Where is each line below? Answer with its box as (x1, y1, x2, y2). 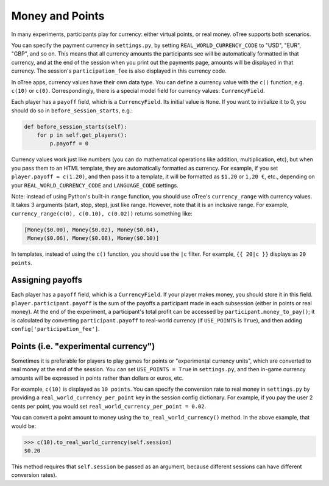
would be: (11, 422, 37, 430)
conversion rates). (11, 471, 57, 479)
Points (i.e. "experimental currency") (11, 341, 155, 351)
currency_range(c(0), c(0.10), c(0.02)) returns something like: (11, 209, 193, 217)
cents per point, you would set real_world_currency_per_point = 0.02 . (11, 402, 207, 410)
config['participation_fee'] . (11, 325, 100, 332)
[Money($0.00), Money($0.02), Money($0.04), (24, 226, 160, 233)
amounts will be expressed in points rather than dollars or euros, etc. (11, 374, 184, 382)
